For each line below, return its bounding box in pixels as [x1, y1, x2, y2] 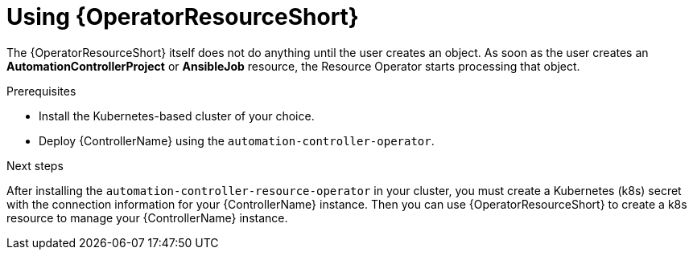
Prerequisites [6, 83, 76, 98]
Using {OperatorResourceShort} [6, 3, 359, 30]
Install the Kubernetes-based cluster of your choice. [39, 108, 315, 123]
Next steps [6, 158, 64, 173]
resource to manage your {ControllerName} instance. [6, 210, 288, 225]
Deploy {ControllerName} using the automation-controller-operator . [39, 133, 435, 148]
